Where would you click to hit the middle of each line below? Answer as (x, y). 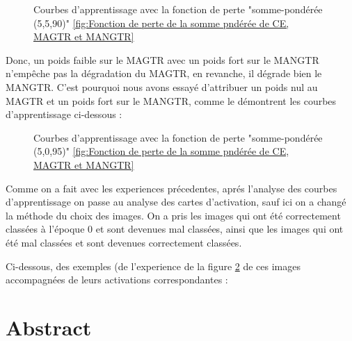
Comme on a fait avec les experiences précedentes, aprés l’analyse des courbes (171, 188)
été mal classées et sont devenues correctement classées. (124, 242)
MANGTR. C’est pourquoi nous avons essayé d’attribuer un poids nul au (162, 86)
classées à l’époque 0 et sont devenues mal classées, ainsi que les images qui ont (175, 229)
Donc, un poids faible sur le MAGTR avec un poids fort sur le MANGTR (162, 59)
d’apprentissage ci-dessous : (64, 114)
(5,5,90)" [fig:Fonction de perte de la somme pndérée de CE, (161, 23)
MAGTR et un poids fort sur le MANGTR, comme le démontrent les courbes (171, 100)
